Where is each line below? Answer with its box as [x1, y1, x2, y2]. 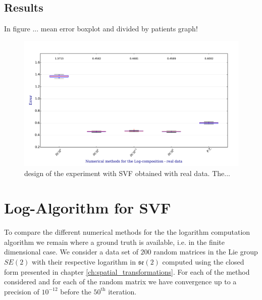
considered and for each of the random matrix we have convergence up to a [4, 276, 237, 287]
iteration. [108, 286, 137, 296]
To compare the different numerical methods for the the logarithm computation [4, 227, 250, 237]
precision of [4, 286, 39, 296]
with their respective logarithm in [32, 256, 136, 267]
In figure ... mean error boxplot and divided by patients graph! [4, 23, 198, 34]
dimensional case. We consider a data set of [4, 246, 138, 257]
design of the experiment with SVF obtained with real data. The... [24, 167, 230, 178]
